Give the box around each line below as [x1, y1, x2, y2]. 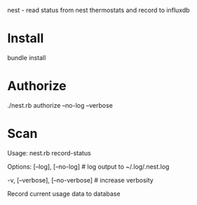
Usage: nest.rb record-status [7, 148, 91, 157]
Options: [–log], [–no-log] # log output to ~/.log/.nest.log [7, 162, 170, 171]
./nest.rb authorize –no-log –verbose [7, 101, 114, 109]
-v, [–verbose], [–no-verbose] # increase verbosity [7, 176, 154, 184]
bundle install [7, 53, 46, 62]
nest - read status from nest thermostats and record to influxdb [7, 6, 191, 14]
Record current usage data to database [7, 189, 121, 198]
